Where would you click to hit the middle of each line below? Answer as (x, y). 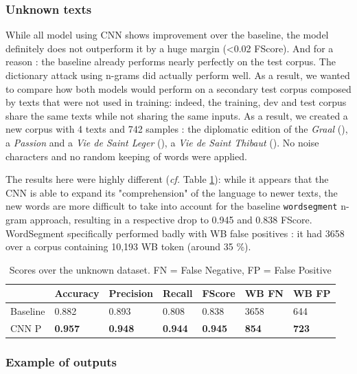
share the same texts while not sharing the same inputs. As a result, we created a (177, 115)
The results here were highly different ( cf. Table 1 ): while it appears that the (167, 179)
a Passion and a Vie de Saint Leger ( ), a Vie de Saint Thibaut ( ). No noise (162, 142)
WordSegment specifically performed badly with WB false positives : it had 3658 (175, 233)
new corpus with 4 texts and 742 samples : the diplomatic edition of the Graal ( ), (177, 129)
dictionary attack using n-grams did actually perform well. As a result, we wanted (178, 75)
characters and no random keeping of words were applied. (126, 156)
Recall (178, 293)
